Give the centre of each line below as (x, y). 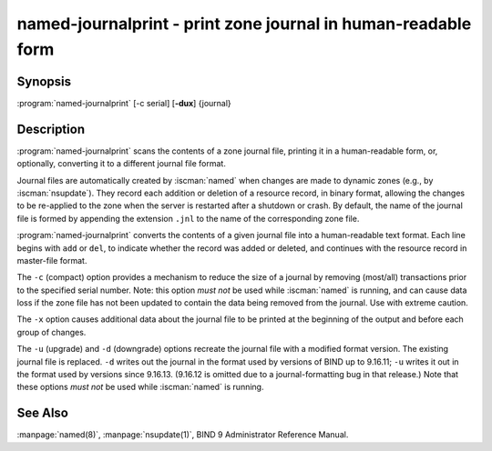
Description (51, 129)
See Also (42, 413)
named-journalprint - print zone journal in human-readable (244, 24)
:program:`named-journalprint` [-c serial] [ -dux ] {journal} (124, 103)
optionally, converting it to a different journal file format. (122, 164)
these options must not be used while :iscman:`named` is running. (140, 387)
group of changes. (51, 332)
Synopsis (44, 81)
